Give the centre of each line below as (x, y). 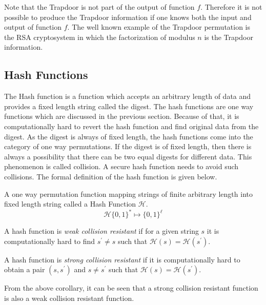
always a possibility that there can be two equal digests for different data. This (128, 156)
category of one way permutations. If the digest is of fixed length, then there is (128, 146)
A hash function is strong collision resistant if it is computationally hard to (122, 259)
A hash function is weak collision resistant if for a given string (101, 231)
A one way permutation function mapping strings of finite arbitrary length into (128, 194)
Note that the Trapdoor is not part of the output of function (99, 7)
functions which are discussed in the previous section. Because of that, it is (122, 116)
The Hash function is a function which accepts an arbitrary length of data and (128, 96)
